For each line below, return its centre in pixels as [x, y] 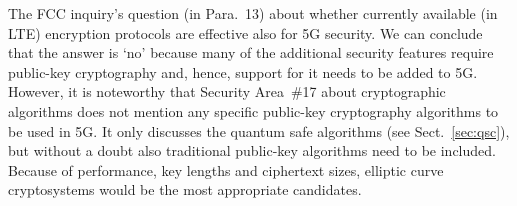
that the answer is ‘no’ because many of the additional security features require [251, 52]
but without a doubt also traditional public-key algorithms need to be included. [252, 150]
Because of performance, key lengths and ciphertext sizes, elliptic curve [226, 169]
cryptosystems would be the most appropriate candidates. [185, 189]
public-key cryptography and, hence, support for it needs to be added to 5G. [243, 71]
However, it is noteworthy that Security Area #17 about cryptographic [227, 91]
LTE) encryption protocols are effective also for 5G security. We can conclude [245, 32]
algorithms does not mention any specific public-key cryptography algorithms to [253, 110]
